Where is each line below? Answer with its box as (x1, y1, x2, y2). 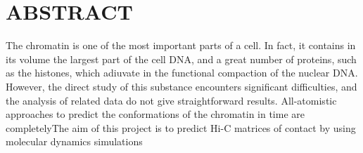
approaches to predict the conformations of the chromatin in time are (6, 107, 305, 121)
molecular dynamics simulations (6, 134, 143, 149)
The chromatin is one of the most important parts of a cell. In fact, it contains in (6, 38, 356, 53)
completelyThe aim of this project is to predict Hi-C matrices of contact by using (6, 120, 356, 135)
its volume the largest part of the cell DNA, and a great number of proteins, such (6, 51, 357, 66)
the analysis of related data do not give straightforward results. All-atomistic (6, 93, 337, 107)
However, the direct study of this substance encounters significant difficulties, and (6, 79, 357, 93)
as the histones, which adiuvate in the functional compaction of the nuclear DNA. (6, 65, 358, 80)
